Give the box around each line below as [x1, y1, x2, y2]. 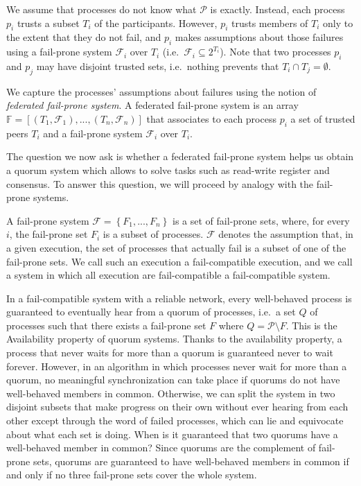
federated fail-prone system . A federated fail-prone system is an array [6, 98, 299, 112]
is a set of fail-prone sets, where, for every [173, 213, 350, 227]
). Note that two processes [220, 44, 331, 59]
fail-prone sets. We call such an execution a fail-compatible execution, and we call [6, 254, 353, 268]
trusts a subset [17, 15, 80, 30]
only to [323, 15, 353, 30]
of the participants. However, [94, 15, 218, 30]
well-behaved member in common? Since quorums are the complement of [6, 440, 316, 455]
